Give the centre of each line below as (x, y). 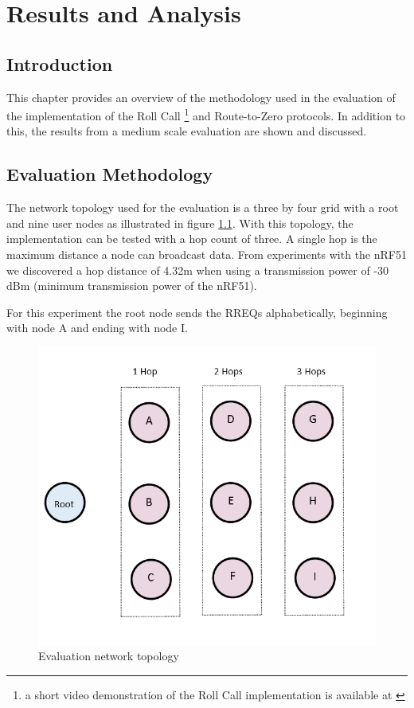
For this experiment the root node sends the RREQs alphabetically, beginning (197, 312)
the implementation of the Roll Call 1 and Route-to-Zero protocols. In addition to (206, 114)
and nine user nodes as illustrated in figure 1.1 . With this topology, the (180, 223)
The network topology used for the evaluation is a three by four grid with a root (203, 207)
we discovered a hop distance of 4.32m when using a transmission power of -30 (198, 270)
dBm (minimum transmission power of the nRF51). (132, 286)
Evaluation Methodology (110, 174)
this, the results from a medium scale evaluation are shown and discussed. (187, 131)
